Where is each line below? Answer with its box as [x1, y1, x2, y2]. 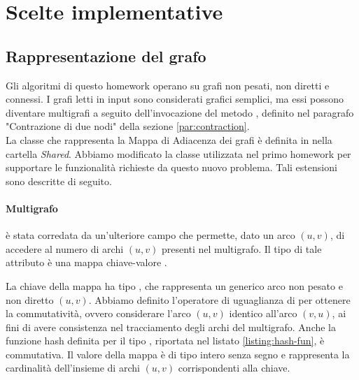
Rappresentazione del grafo [6, 45, 206, 66]
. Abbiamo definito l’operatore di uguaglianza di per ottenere [88, 292, 351, 307]
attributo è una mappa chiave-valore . [6, 255, 167, 270]
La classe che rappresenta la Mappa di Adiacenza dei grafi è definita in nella [6, 132, 332, 147]
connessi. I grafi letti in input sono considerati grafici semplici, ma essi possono [6, 92, 344, 106]
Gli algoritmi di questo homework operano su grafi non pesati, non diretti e [6, 78, 330, 92]
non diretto [6, 292, 54, 307]
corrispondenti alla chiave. [178, 360, 290, 375]
